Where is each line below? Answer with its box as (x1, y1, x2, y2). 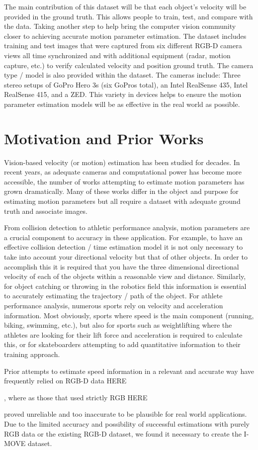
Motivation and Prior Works (4, 128, 204, 148)
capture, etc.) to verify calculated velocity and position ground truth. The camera (4, 60, 254, 70)
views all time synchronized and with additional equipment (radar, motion (4, 50, 231, 60)
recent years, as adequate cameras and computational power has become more (4, 167, 242, 177)
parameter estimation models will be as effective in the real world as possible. (4, 98, 240, 109)
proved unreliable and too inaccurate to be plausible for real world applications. (4, 409, 247, 419)
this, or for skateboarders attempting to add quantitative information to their (4, 339, 241, 350)
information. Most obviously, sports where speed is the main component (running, (4, 310, 254, 320)
